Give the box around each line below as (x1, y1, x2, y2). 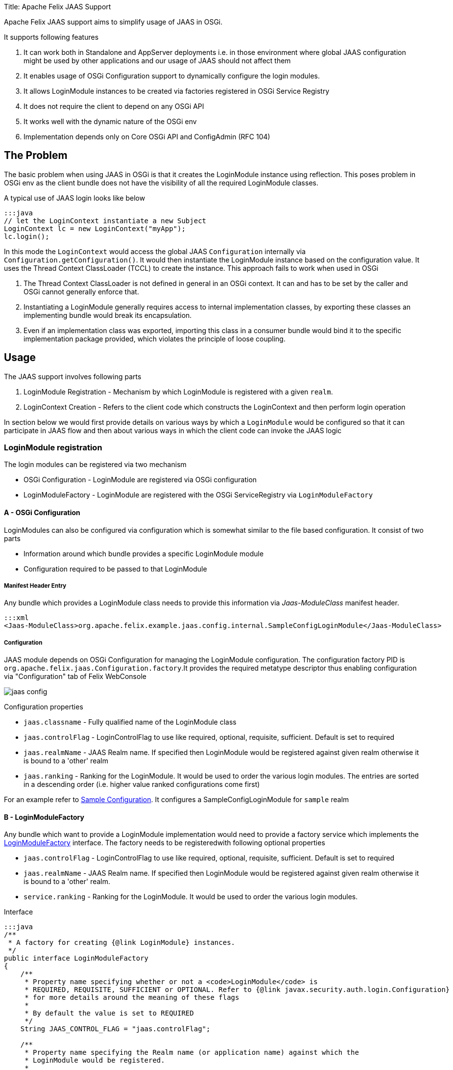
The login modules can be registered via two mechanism (4, 460, 187, 469)
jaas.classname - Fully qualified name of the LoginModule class (24, 718, 237, 727)
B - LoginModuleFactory (4, 812, 84, 821)
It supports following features (4, 33, 99, 41)
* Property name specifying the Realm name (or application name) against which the (24, 1048, 359, 1057)
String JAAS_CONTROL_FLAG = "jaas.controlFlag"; (20, 1025, 211, 1033)
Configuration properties (4, 703, 83, 711)
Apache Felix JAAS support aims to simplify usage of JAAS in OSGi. (4, 18, 223, 26)
